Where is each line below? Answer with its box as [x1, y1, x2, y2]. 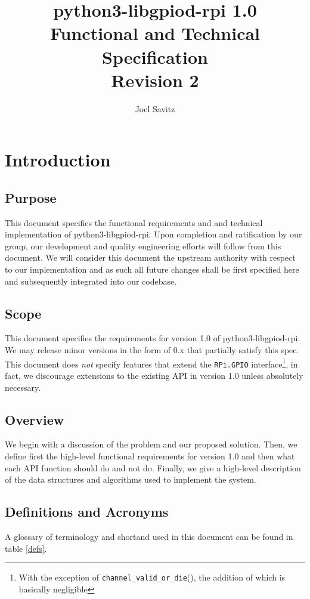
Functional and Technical [49, 21, 261, 45]
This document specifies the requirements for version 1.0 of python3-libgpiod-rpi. [5, 332, 300, 344]
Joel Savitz [135, 102, 175, 115]
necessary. [5, 381, 41, 393]
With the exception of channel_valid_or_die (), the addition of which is [18, 571, 286, 583]
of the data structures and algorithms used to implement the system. [5, 473, 256, 486]
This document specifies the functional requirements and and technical [5, 216, 263, 229]
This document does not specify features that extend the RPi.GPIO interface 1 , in [5, 356, 298, 370]
